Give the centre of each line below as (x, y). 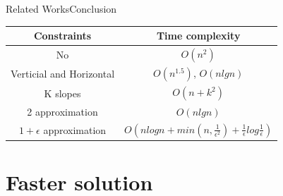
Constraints (62, 36)
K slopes (62, 93)
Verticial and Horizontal (63, 74)
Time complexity (198, 36)
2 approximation (62, 111)
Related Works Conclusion (61, 8)
